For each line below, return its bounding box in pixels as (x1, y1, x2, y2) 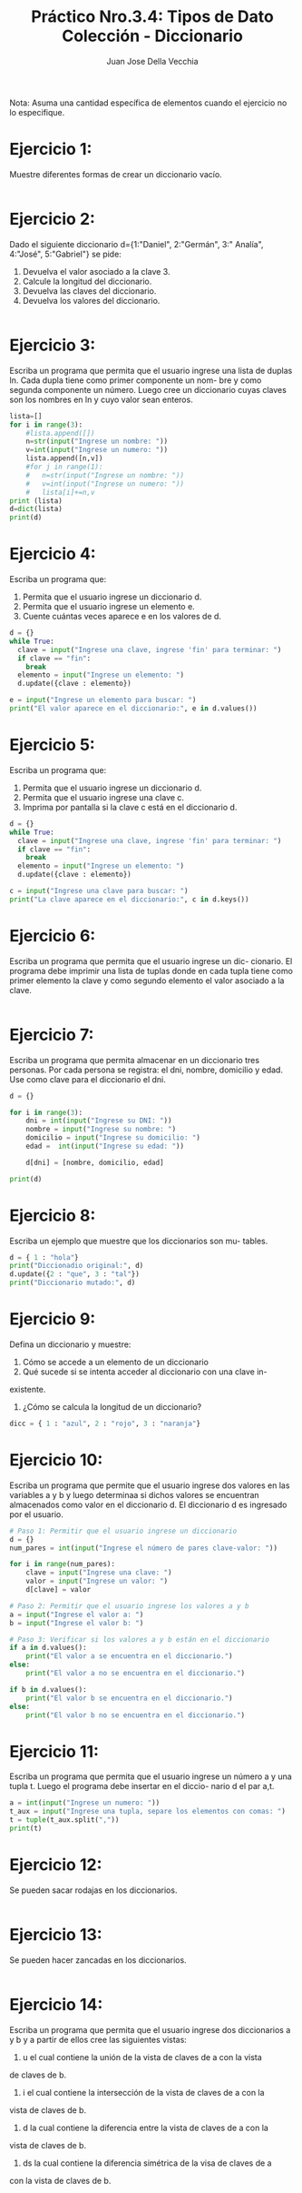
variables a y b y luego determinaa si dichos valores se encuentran (9, 1489, 260, 1500)
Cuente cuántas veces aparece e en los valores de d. (22, 611, 222, 622)
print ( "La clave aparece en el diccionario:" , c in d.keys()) (9, 894, 249, 904)
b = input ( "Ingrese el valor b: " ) (9, 1618, 144, 1627)
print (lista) (9, 496, 63, 506)
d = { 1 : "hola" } (9, 1252, 79, 1262)
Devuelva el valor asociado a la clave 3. (22, 266, 170, 277)
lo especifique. (9, 106, 65, 117)
